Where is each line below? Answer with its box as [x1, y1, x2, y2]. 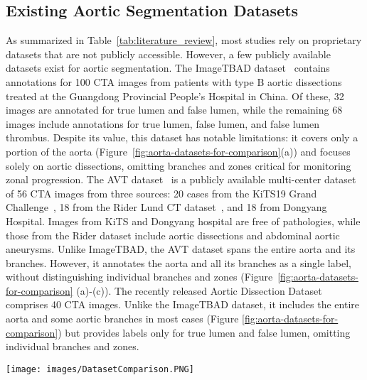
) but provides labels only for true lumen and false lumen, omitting [58, 325, 351, 340]
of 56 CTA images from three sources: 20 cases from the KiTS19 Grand [6, 185, 317, 200]
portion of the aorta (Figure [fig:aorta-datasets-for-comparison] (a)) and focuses [6, 143, 351, 158]
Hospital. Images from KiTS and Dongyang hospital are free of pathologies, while [6, 213, 361, 228]
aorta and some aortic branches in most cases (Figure [6, 311, 239, 326]
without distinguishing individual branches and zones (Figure [6, 269, 273, 284]
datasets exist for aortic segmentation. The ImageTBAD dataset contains [6, 60, 330, 75]
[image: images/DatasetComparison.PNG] [6, 364, 194, 374]
